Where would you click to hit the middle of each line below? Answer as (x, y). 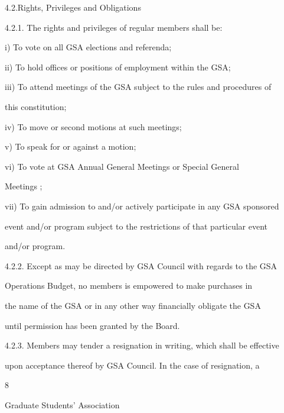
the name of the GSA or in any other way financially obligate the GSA (133, 305)
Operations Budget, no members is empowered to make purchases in (129, 285)
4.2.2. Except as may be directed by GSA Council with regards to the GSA (141, 265)
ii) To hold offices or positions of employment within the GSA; (118, 67)
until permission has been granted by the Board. (92, 325)
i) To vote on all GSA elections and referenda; (88, 47)
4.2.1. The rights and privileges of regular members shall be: (114, 27)
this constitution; (36, 106)
